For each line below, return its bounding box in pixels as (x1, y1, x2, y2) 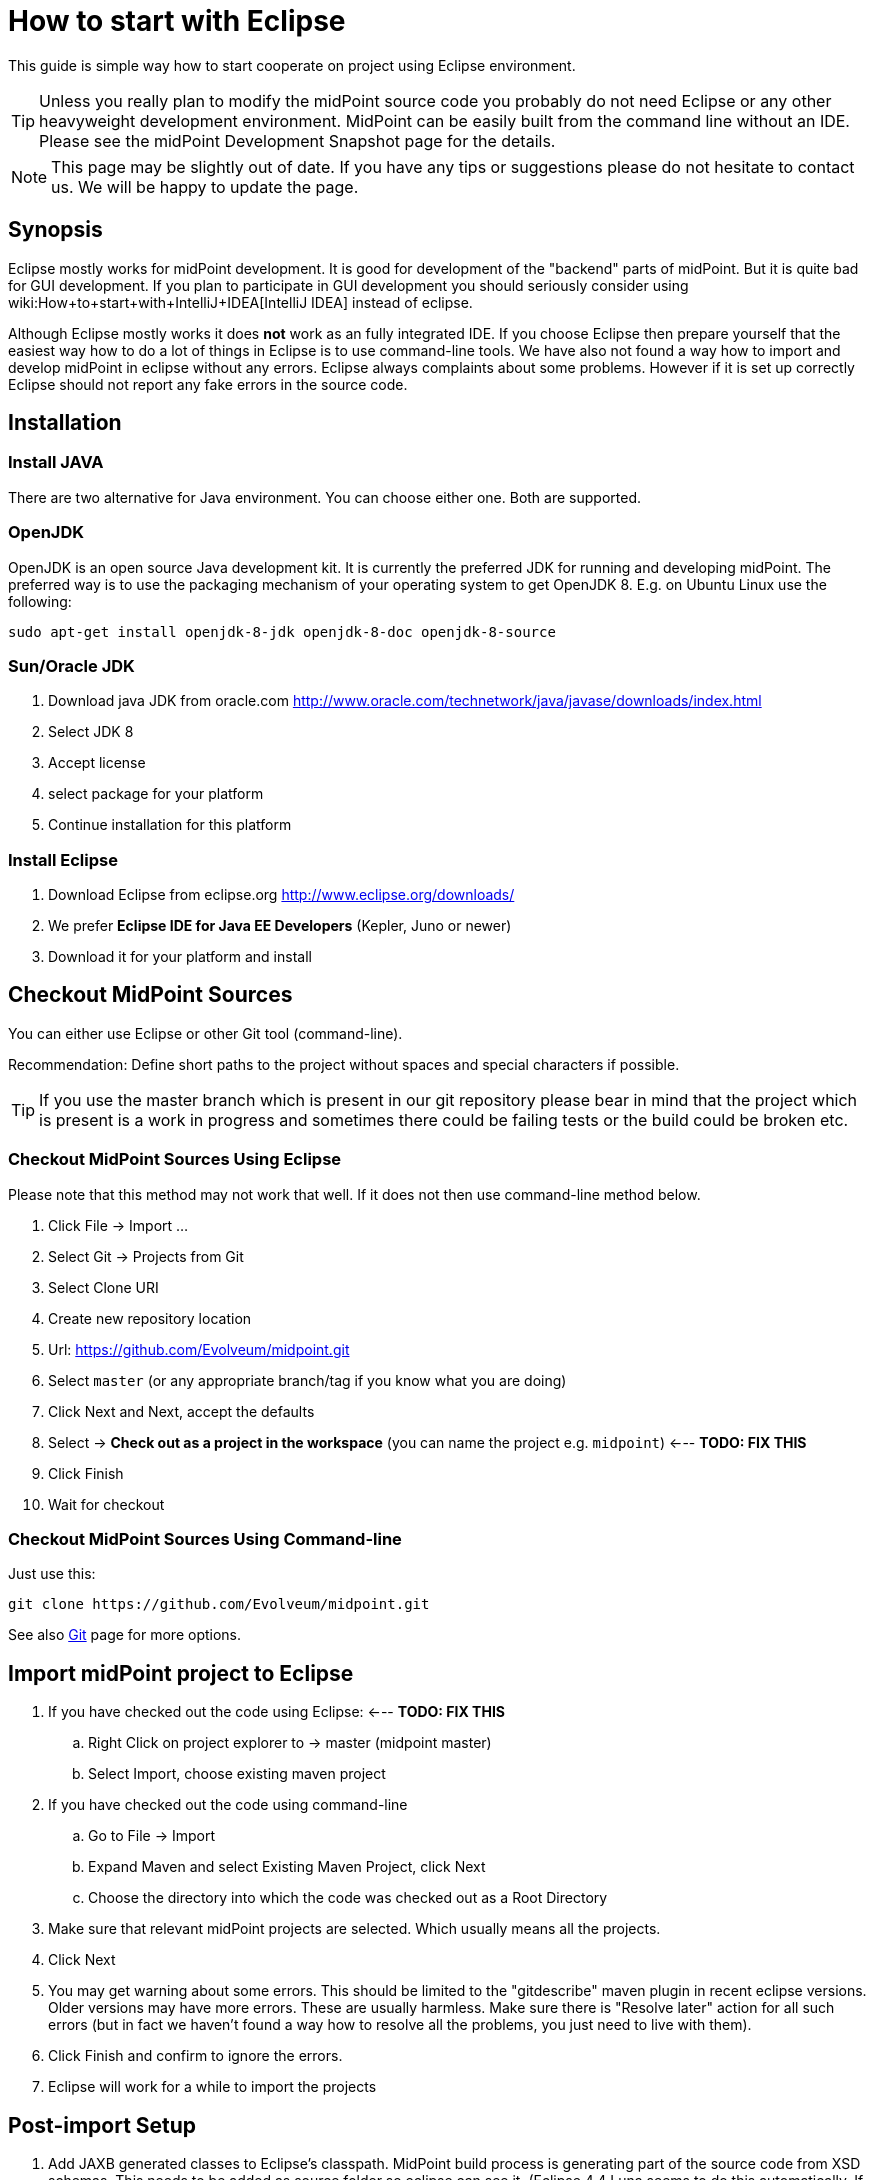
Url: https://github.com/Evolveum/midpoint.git (48, 1340, 350, 1358)
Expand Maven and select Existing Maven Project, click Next (88, 1858, 486, 1876)
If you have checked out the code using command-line (48, 1796, 408, 1814)
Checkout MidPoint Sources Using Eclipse (8, 1149, 342, 1170)
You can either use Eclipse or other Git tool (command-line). (8, 1024, 403, 1042)
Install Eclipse (8, 849, 118, 870)
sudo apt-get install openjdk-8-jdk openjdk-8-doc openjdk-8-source (8, 623, 556, 640)
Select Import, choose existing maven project (88, 1765, 386, 1783)
